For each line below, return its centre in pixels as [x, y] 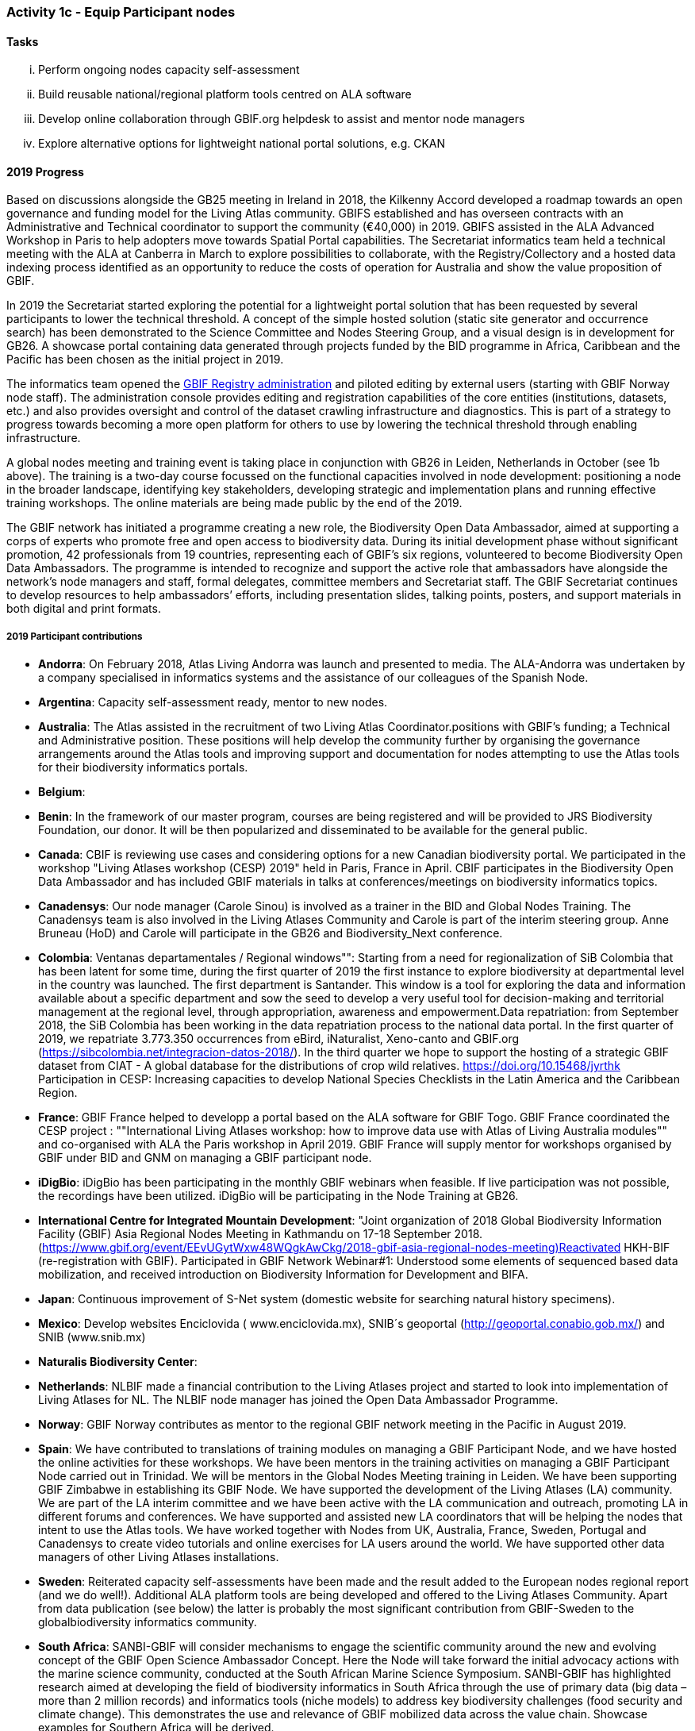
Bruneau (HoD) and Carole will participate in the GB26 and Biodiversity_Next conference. [271, 933]
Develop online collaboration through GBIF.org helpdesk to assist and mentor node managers [282, 119]
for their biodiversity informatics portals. [143, 767]
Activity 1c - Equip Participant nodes [121, 12]
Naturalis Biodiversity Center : [118, 1362]
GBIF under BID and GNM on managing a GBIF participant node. [205, 1158]
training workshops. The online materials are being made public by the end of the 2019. [234, 503]
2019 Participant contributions [75, 636]
